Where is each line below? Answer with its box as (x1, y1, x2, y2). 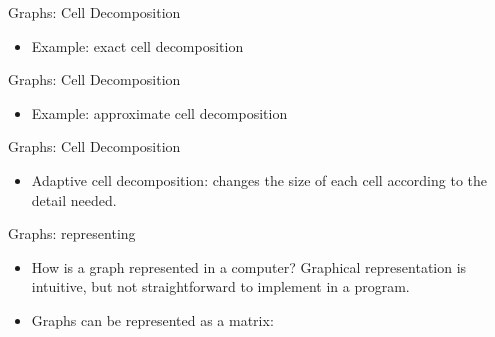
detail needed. (31, 189, 117, 210)
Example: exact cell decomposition (31, 35, 244, 56)
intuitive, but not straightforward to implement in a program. (31, 276, 410, 297)
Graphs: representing (8, 223, 136, 244)
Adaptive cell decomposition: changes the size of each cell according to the (31, 169, 488, 190)
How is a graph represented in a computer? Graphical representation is (31, 256, 467, 277)
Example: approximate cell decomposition (31, 102, 288, 123)
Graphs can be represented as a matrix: (31, 309, 274, 330)
